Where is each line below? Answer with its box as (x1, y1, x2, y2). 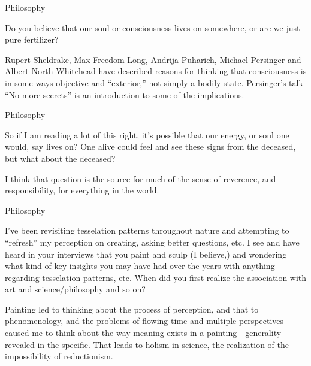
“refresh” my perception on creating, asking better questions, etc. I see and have (5, 235, 300, 248)
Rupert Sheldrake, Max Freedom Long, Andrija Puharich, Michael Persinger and (5, 53, 301, 65)
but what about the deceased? (5, 152, 116, 164)
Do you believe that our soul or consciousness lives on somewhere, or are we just (5, 21, 300, 34)
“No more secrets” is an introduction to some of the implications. (5, 88, 244, 101)
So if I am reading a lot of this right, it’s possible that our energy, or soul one (5, 128, 289, 141)
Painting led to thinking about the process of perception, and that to (5, 303, 259, 315)
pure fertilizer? (5, 33, 59, 46)
